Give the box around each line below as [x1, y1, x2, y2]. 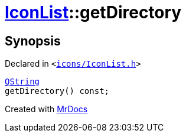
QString [5, 77, 40, 87]
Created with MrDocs [5, 104, 88, 115]
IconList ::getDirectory [5, 2, 182, 22]
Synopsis [5, 33, 61, 48]
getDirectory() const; [5, 86, 110, 96]
